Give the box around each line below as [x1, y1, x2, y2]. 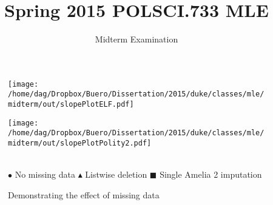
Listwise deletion [85, 168, 147, 181]
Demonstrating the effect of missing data [8, 188, 160, 201]
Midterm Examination [95, 33, 178, 45]
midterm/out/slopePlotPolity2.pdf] [8, 139, 152, 147]
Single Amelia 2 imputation [160, 168, 262, 181]
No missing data [15, 168, 75, 181]
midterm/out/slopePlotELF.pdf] [8, 100, 134, 109]
